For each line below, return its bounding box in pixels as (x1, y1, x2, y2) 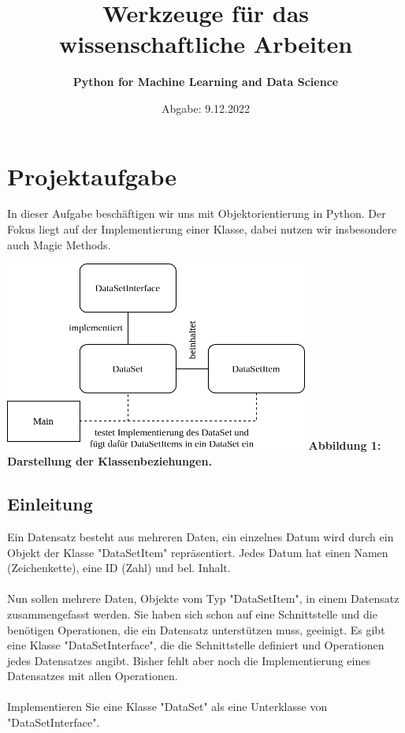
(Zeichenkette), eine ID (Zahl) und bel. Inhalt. (7, 559, 231, 576)
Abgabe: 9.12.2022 (161, 99, 250, 116)
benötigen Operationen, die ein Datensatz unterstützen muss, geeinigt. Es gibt (7, 621, 385, 638)
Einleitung (7, 492, 93, 516)
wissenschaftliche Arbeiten (58, 28, 353, 60)
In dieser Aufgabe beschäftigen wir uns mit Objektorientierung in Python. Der (7, 205, 386, 222)
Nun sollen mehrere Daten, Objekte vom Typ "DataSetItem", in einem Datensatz (7, 590, 399, 607)
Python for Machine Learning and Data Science (72, 73, 339, 90)
